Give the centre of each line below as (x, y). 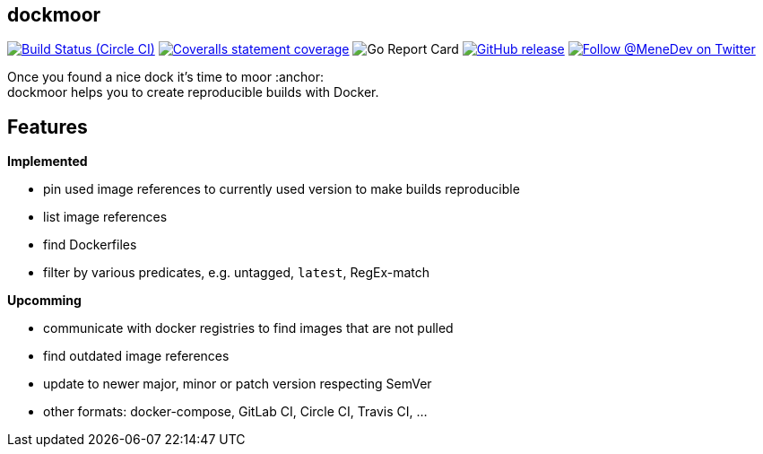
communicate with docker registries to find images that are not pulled (248, 328)
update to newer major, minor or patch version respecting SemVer (238, 384)
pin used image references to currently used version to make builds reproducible (282, 189)
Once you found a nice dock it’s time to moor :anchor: (166, 77)
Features (48, 127)
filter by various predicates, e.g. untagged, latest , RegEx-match (237, 273)
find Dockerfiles (90, 245)
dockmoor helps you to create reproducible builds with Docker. (193, 92)
